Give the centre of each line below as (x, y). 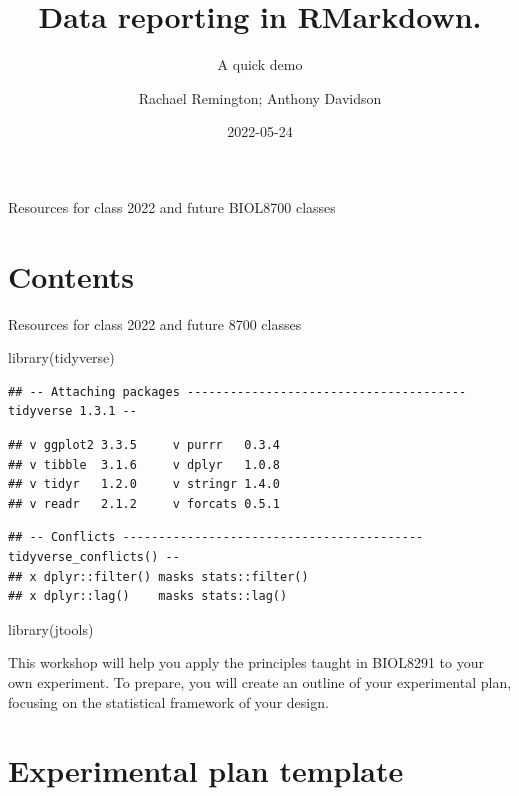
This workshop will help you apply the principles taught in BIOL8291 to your (246, 662)
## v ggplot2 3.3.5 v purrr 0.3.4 (144, 445)
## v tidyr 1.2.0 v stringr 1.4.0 (144, 484)
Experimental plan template (206, 770)
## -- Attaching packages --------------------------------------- (237, 391)
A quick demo (260, 64)
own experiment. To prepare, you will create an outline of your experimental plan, (260, 681)
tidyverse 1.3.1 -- (72, 411)
